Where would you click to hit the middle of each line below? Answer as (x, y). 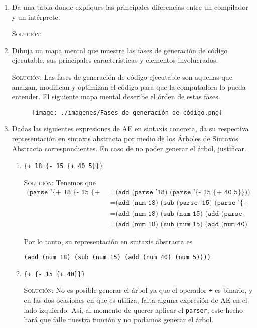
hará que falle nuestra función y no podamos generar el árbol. (119, 320)
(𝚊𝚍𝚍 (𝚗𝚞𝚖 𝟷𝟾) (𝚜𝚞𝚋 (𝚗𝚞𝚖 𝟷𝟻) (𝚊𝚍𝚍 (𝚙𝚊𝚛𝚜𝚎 (179, 213)
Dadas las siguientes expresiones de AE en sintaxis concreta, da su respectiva (130, 129)
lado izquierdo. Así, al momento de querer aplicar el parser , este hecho (133, 310)
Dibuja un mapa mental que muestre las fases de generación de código (120, 50)
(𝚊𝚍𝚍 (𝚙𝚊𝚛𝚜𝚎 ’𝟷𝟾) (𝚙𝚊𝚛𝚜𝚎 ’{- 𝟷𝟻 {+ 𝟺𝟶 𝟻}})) (183, 192)
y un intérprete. (36, 16)
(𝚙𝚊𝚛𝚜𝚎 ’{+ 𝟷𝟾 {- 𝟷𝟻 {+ (63, 192)
